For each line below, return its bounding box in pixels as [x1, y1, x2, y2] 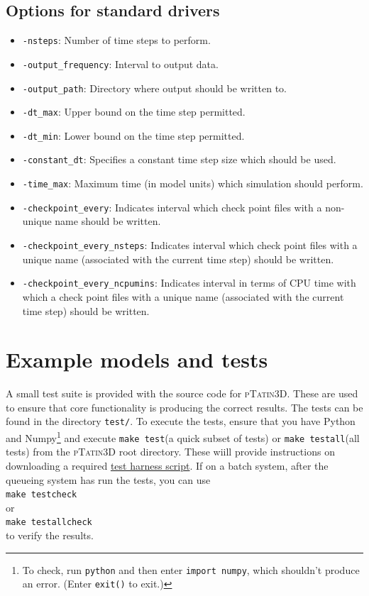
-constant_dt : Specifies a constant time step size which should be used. [22, 152, 336, 167]
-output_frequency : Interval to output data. [22, 56, 219, 71]
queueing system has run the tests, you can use [6, 472, 211, 487]
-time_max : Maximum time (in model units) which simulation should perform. [22, 176, 363, 191]
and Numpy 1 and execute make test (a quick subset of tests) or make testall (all [6, 429, 360, 445]
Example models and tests [6, 345, 268, 374]
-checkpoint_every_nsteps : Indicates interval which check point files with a [22, 238, 358, 253]
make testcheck [6, 490, 77, 500]
